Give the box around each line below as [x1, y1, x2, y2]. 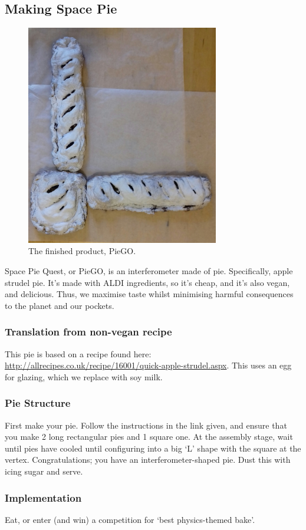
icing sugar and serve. [5, 465, 83, 477]
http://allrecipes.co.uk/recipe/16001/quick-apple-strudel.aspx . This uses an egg [5, 359, 292, 371]
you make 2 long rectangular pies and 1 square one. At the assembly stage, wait [5, 430, 293, 443]
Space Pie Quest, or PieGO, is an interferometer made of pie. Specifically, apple [5, 265, 293, 277]
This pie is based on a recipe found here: [5, 347, 152, 360]
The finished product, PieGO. [28, 245, 136, 257]
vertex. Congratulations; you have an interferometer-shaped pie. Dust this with [5, 453, 291, 466]
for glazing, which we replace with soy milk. [5, 370, 163, 383]
